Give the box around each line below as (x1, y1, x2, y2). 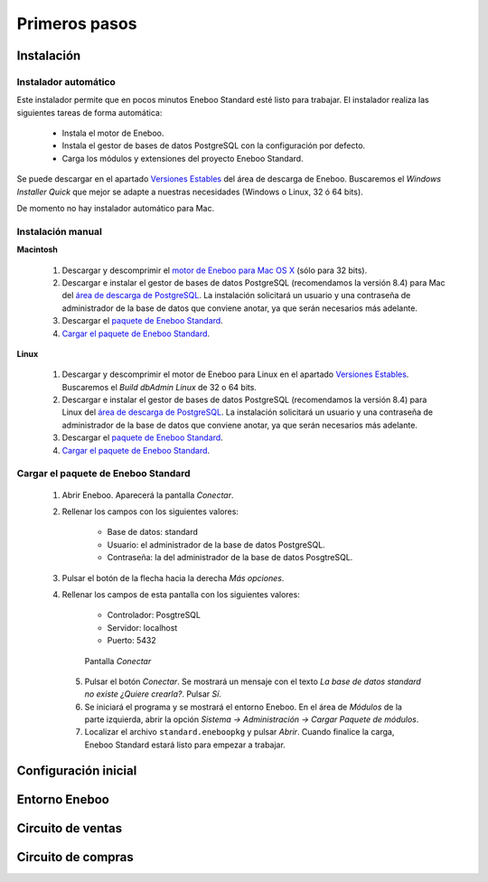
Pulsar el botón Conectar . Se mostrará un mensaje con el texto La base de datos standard (84, 676, 422, 687)
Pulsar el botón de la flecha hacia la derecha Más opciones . (61, 572, 285, 583)
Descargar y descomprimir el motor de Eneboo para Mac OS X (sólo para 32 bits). (61, 265, 368, 276)
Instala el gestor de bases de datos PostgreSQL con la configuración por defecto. (61, 140, 366, 151)
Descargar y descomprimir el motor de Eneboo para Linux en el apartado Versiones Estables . (61, 369, 409, 380)
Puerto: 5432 (107, 635, 157, 646)
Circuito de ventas (16, 821, 122, 836)
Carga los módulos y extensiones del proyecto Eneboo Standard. (61, 153, 304, 164)
